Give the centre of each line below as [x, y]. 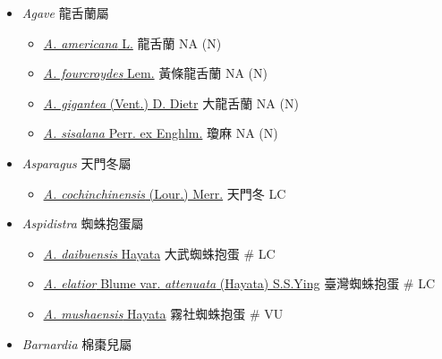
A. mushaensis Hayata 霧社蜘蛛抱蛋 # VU [163, 313]
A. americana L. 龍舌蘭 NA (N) [132, 43]
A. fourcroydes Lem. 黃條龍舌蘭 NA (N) [155, 73]
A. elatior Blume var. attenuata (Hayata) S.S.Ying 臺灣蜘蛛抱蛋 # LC [239, 283]
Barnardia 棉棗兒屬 [77, 343]
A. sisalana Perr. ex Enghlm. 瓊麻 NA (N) [161, 133]
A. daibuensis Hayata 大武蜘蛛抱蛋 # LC [159, 253]
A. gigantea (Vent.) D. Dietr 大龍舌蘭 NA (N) [171, 103]
